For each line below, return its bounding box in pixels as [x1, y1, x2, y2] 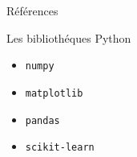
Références [6, 2, 58, 19]
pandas [25, 114, 60, 126]
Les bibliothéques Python [6, 29, 131, 46]
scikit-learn [25, 142, 95, 154]
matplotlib [25, 87, 83, 99]
